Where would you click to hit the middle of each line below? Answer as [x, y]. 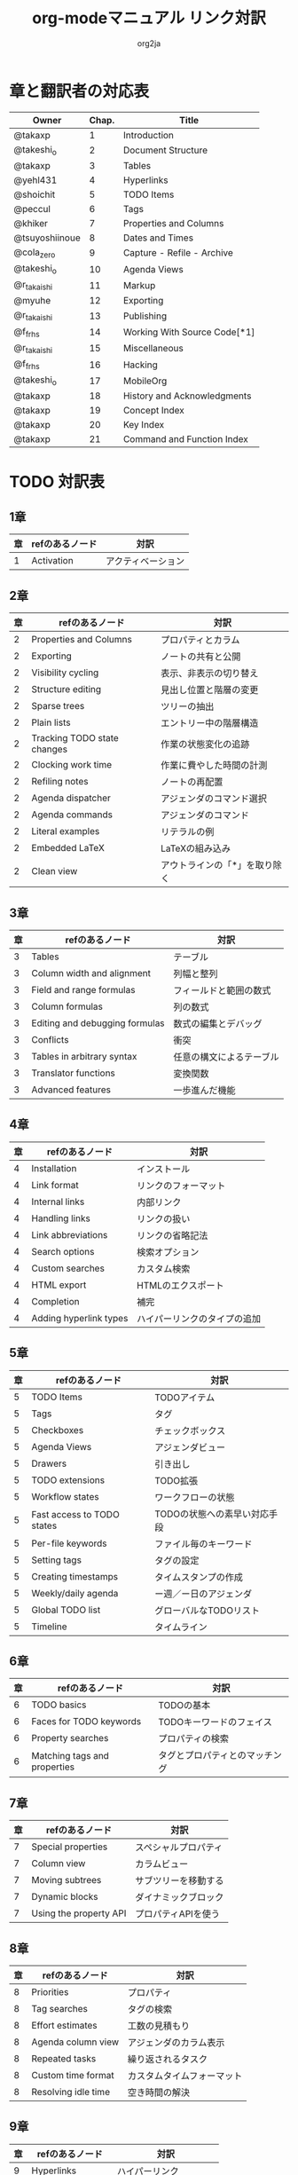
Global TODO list [66, 1610]
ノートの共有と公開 [201, 657]
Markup [139, 285]
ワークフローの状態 [195, 1497]
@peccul [32, 209]
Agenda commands [72, 815]
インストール [164, 1169]
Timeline [50, 1627]
